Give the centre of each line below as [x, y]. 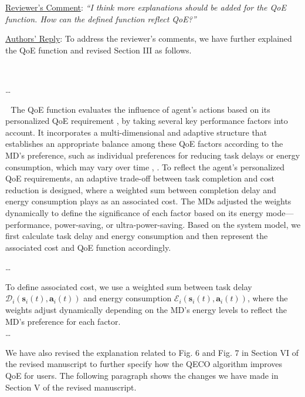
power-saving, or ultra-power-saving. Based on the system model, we [178, 224]
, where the [267, 298]
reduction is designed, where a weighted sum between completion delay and [141, 189]
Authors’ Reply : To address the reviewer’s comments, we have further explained [149, 38]
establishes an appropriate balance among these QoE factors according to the [144, 144]
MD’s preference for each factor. [63, 321]
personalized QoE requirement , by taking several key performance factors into [147, 121]
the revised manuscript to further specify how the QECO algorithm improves [144, 364]
